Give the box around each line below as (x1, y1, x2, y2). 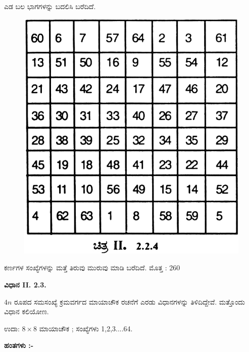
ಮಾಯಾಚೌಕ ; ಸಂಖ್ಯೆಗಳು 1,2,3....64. (39, 323, 133, 333)
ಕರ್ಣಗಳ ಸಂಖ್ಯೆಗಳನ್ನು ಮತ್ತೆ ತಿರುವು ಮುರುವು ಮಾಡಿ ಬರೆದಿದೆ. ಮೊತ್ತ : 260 (4, 262, 180, 273)
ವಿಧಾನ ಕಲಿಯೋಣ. (4, 306, 49, 317)
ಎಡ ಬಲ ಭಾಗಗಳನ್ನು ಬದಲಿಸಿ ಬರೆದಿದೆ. (4, 1, 96, 11)
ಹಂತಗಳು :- (4, 340, 34, 350)
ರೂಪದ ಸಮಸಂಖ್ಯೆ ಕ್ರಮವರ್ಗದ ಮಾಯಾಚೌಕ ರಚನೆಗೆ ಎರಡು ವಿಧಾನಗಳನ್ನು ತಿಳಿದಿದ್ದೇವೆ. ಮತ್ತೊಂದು (14, 296, 245, 307)
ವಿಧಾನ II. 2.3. (4, 279, 46, 290)
